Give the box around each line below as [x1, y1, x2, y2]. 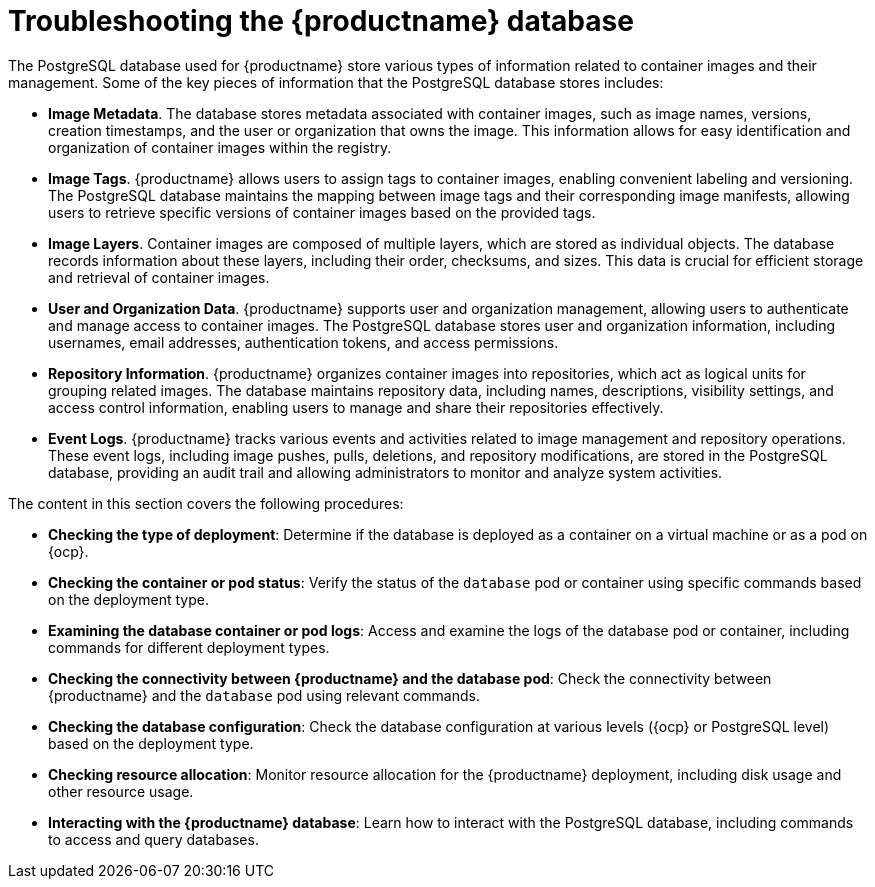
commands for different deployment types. [48, 638, 330, 656]
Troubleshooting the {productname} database [8, 4, 634, 38]
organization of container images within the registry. [48, 138, 392, 156]
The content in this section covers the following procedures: [8, 494, 404, 512]
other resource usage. [48, 782, 194, 800]
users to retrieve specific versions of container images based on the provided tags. [48, 203, 596, 221]
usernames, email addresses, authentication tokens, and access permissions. [48, 333, 559, 351]
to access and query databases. [48, 830, 259, 848]
